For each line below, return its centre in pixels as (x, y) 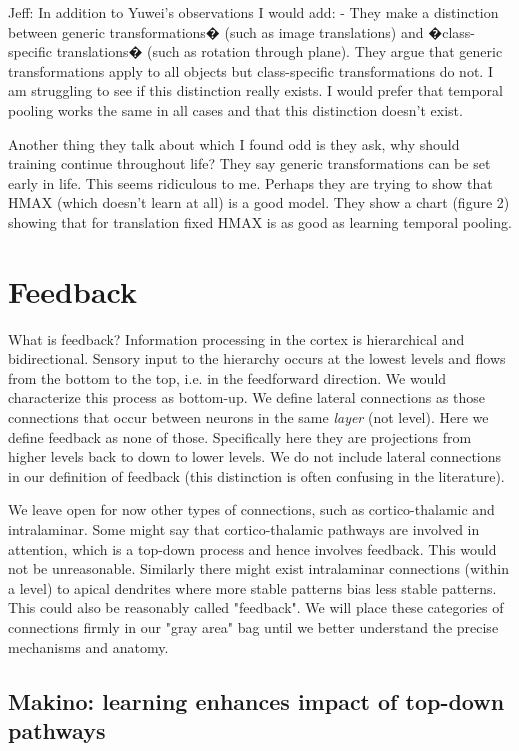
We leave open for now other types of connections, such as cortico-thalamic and (251, 509)
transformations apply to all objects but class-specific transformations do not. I (250, 70)
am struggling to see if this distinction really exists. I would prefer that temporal (255, 90)
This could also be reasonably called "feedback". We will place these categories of (256, 607)
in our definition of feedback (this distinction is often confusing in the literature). (256, 475)
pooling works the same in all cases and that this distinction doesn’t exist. (235, 109)
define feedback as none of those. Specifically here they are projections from (240, 436)
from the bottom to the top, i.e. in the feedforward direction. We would (227, 377)
